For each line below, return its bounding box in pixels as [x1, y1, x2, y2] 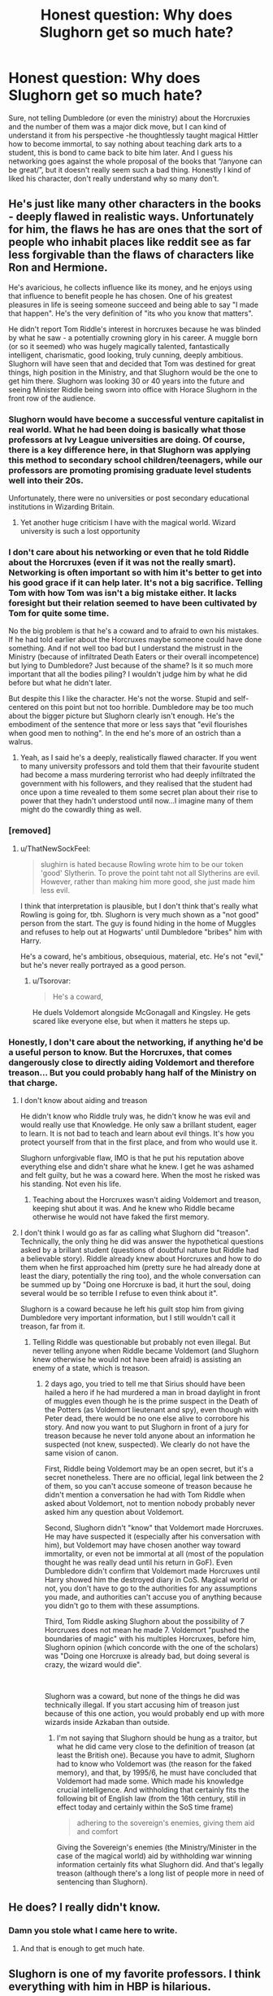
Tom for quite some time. [8, 607, 110, 619]
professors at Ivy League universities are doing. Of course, [8, 434, 245, 445]
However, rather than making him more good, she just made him [40, 877, 256, 886]
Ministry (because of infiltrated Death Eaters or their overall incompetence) [8, 652, 260, 662]
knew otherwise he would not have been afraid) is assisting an [32, 1354, 242, 1364]
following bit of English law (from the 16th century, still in [56, 1793, 246, 1803]
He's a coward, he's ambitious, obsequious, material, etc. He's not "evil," [19, 951, 264, 961]
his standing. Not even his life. [19, 1179, 122, 1188]
